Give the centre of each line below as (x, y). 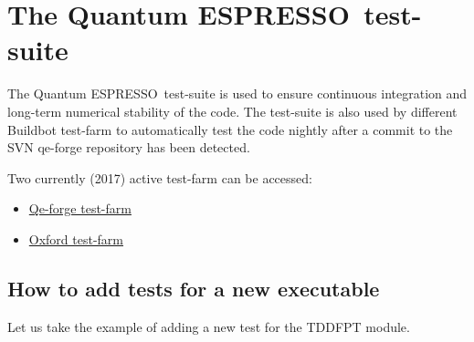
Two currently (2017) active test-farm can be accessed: (160, 177)
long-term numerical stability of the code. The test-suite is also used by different (232, 111)
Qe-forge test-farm (80, 208)
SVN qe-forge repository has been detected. (129, 147)
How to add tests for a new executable (194, 288)
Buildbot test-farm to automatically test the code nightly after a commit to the (230, 129)
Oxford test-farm (76, 238)
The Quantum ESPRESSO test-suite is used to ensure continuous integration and (237, 93)
